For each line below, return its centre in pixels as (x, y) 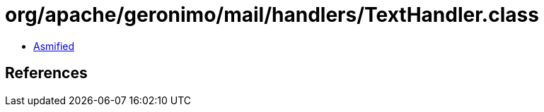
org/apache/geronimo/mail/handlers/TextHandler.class (272, 15)
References (46, 73)
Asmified (54, 46)
